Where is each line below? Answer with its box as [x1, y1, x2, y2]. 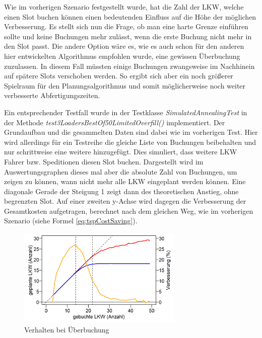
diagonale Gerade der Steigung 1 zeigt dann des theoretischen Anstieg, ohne [4, 186, 239, 196]
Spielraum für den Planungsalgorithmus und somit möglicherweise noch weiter [4, 80, 246, 91]
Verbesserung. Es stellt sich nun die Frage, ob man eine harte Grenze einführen [4, 21, 248, 32]
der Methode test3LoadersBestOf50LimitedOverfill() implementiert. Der [4, 117, 225, 127]
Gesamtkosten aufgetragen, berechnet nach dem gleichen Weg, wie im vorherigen [4, 205, 253, 216]
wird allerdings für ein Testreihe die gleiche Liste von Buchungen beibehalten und [4, 136, 256, 147]
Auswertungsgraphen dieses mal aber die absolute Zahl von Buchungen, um [4, 166, 237, 177]
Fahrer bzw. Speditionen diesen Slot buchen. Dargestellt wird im [4, 156, 204, 166]
